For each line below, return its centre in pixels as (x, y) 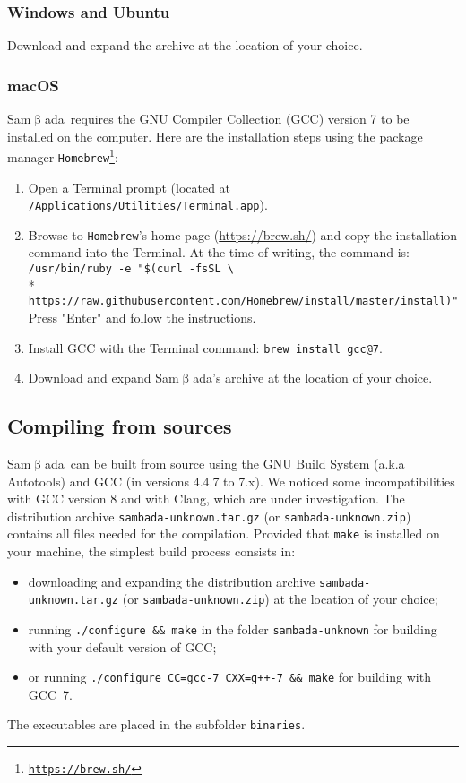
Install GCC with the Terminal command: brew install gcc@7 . (205, 347)
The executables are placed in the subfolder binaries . (156, 724)
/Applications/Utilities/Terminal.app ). (148, 205)
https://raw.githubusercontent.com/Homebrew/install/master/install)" (243, 301)
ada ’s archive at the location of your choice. (313, 378)
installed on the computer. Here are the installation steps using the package (215, 136)
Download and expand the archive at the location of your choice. (185, 45)
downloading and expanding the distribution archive (172, 581)
